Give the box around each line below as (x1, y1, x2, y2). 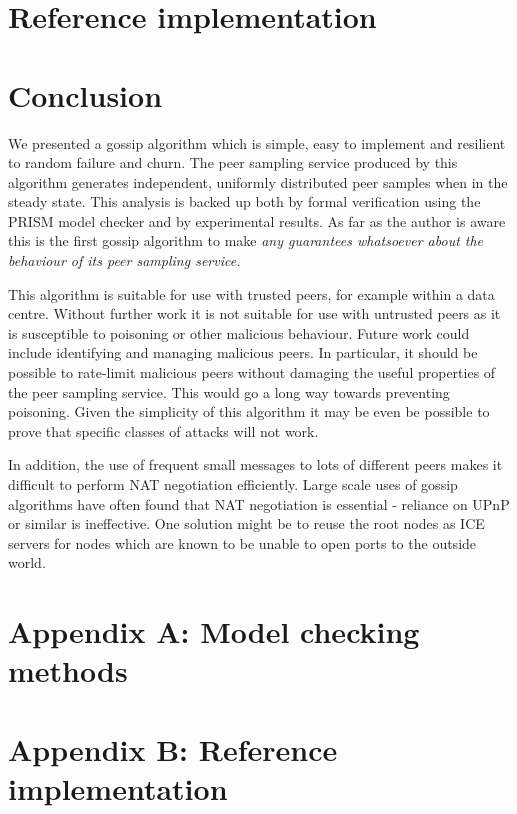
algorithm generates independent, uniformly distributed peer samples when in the (8, 171, 508, 192)
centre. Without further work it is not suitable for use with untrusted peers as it (8, 303, 501, 324)
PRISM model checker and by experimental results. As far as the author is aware (8, 210, 506, 231)
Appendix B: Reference (8, 728, 338, 769)
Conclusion (8, 74, 163, 115)
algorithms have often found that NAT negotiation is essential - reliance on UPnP (8, 493, 510, 514)
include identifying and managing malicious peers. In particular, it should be (8, 342, 478, 363)
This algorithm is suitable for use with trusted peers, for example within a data (8, 283, 495, 304)
